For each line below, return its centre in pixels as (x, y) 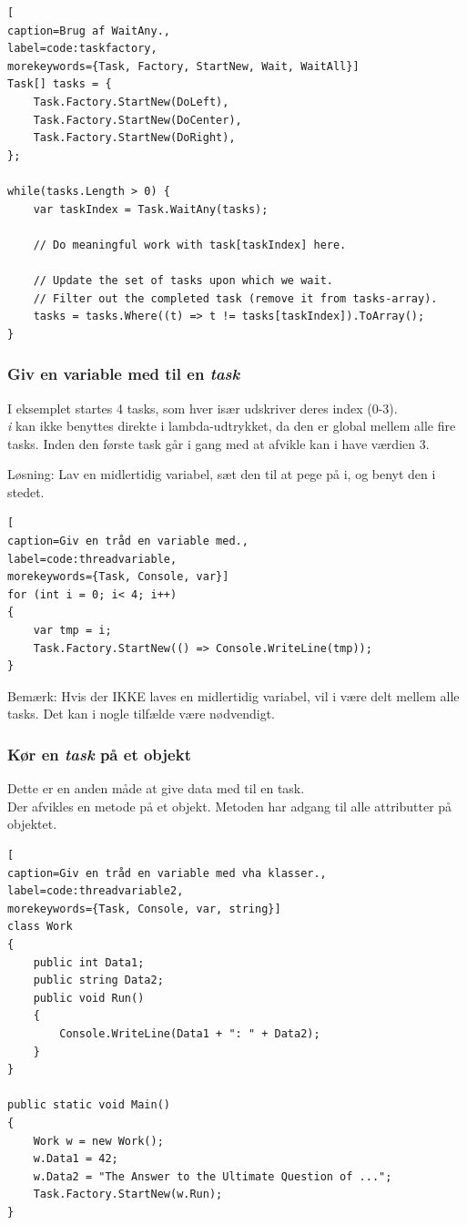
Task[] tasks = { (60, 84)
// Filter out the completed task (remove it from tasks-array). (235, 298)
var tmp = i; (72, 631)
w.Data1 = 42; (76, 1159)
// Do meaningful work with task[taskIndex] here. (190, 245)
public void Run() (89, 998)
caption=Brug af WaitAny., (89, 31)
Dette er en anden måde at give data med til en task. (156, 788)
